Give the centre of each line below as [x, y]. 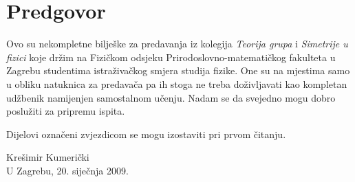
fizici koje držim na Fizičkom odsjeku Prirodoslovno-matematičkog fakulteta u [171, 57]
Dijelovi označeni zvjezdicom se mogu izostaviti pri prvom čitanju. [146, 134]
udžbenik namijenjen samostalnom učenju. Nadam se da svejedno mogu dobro [171, 97]
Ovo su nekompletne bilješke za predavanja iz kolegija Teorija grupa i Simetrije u [177, 44]
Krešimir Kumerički [48, 157]
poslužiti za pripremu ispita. [66, 111]
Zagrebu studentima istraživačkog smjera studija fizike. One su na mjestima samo [178, 70]
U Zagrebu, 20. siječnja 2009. [67, 170]
